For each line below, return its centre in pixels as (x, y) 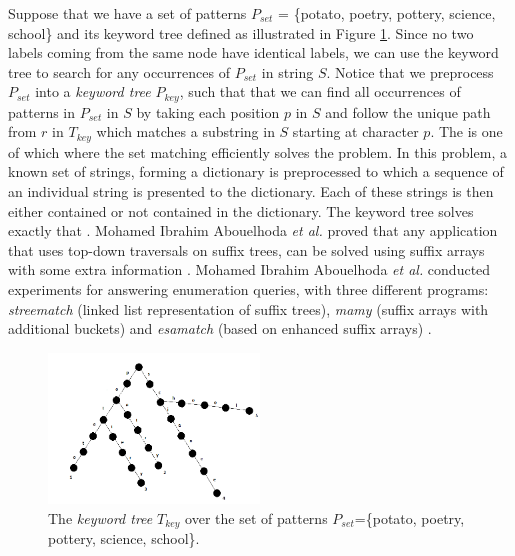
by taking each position (208, 111)
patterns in (42, 111)
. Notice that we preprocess (410, 71)
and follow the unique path (408, 111)
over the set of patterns (256, 517)
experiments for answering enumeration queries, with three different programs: (248, 289)
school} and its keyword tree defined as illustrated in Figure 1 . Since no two (241, 32)
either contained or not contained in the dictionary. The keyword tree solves (241, 210)
